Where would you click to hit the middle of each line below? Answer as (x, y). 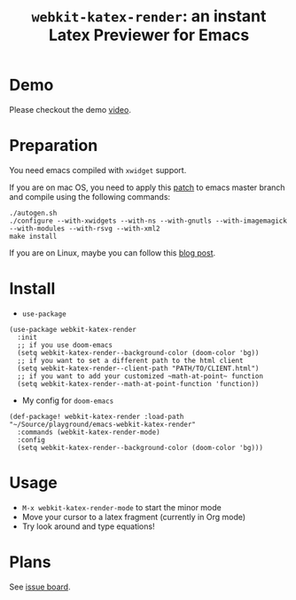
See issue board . (40, 587)
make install (33, 236)
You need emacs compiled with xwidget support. (98, 170)
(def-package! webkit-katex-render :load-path (97, 416)
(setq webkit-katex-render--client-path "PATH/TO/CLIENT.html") (138, 368)
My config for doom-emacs (68, 400)
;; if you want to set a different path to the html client (130, 360)
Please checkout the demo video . (70, 109)
